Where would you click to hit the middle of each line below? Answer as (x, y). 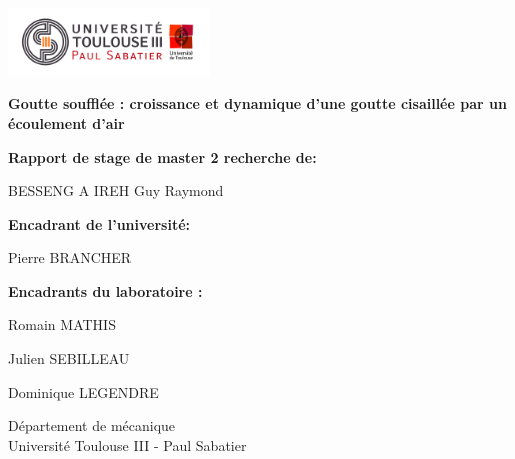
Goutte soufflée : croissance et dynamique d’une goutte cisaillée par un (257, 103)
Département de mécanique (92, 425)
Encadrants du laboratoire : (105, 290)
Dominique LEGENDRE (83, 391)
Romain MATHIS (62, 324)
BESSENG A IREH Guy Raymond (116, 190)
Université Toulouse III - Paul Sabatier (127, 444)
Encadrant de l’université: (99, 223)
